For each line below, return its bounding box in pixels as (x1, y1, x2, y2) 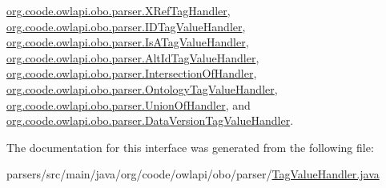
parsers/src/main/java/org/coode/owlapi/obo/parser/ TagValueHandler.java (6, 166, 380, 182)
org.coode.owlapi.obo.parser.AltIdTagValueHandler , (6, 49, 259, 66)
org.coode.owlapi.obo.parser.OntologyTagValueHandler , (6, 80, 278, 97)
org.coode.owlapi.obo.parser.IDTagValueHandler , (6, 18, 246, 34)
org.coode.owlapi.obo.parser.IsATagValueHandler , (6, 34, 249, 50)
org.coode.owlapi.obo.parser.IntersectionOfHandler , (6, 65, 257, 82)
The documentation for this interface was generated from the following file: (6, 138, 374, 155)
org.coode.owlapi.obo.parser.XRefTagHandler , (6, 2, 231, 18)
